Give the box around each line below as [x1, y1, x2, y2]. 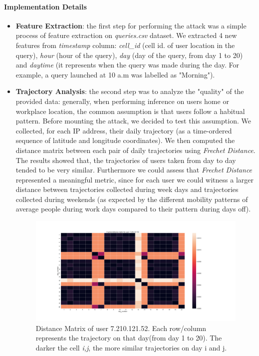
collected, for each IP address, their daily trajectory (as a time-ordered [15, 125, 232, 135]
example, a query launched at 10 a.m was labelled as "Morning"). [15, 69, 215, 79]
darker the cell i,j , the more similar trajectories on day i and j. [35, 342, 227, 352]
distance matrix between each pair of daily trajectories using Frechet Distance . [15, 144, 256, 155]
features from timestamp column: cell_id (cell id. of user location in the [15, 39, 235, 50]
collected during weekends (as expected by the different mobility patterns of [15, 193, 248, 204]
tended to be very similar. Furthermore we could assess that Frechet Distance [15, 164, 253, 175]
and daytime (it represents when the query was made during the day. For [15, 59, 239, 70]
